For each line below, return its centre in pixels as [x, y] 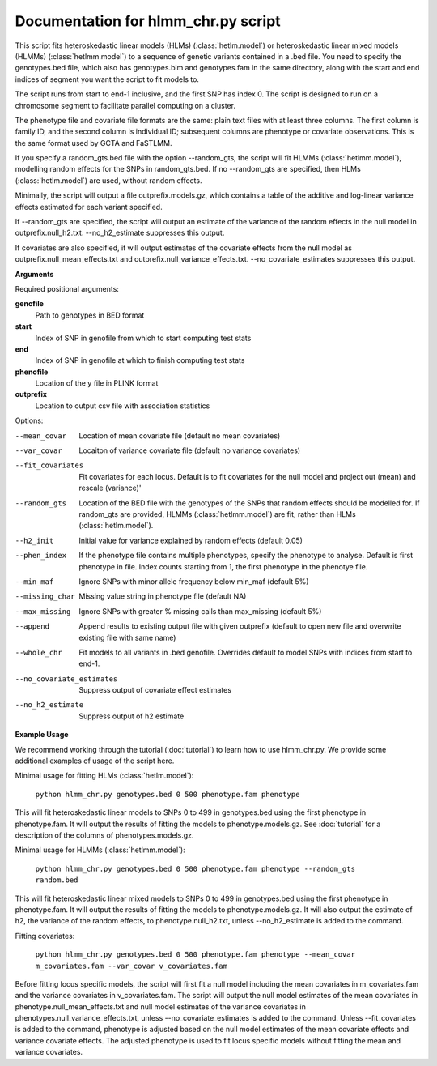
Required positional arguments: [67, 288]
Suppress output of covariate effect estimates [155, 690]
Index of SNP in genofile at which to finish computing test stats [140, 360]
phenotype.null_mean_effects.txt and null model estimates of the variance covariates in [161, 1006]
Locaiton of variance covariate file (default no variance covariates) [190, 450]
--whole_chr [38, 652]
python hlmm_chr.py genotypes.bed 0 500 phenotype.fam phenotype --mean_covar [195, 955]
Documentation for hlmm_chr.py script [148, 21]
